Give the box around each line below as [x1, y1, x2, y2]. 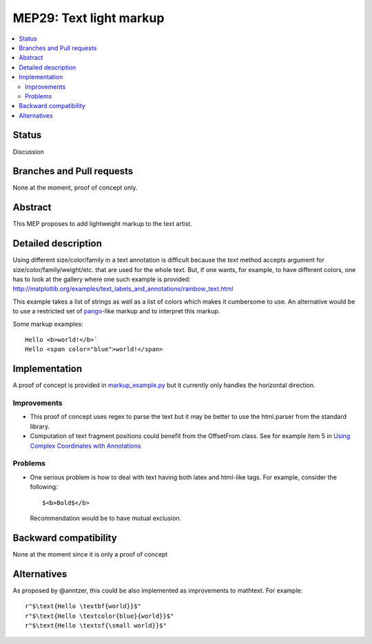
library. [30, 422, 50, 430]
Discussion [12, 147, 44, 156]
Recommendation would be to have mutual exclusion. [30, 514, 182, 522]
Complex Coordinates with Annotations [30, 442, 141, 450]
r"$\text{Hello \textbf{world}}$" [25, 603, 141, 610]
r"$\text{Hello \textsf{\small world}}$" [25, 621, 167, 630]
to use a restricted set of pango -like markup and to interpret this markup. [12, 307, 220, 315]
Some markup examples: [12, 320, 83, 328]
